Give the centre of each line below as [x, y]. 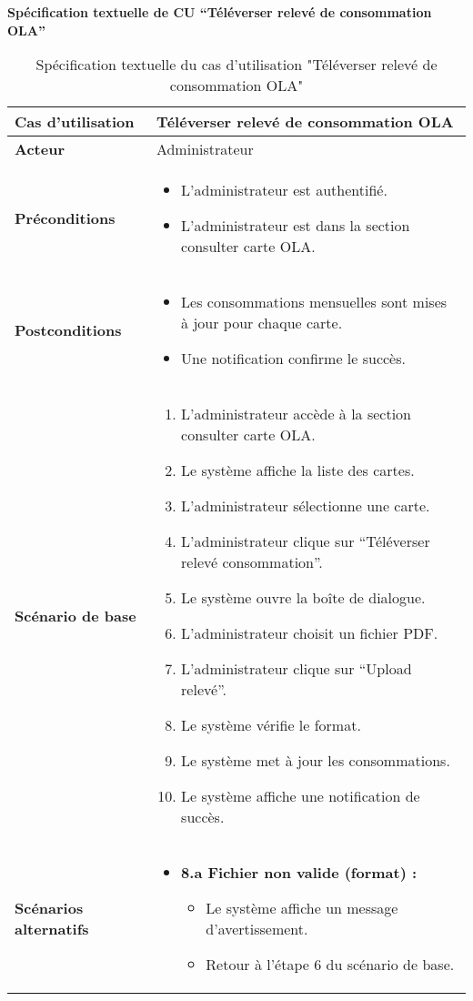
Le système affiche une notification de [301, 796]
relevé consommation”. [252, 562]
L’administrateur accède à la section [297, 414]
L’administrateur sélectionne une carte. [306, 506]
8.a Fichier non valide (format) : [299, 873]
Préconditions [65, 218]
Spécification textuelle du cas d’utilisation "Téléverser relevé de [236, 65]
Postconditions [68, 330]
